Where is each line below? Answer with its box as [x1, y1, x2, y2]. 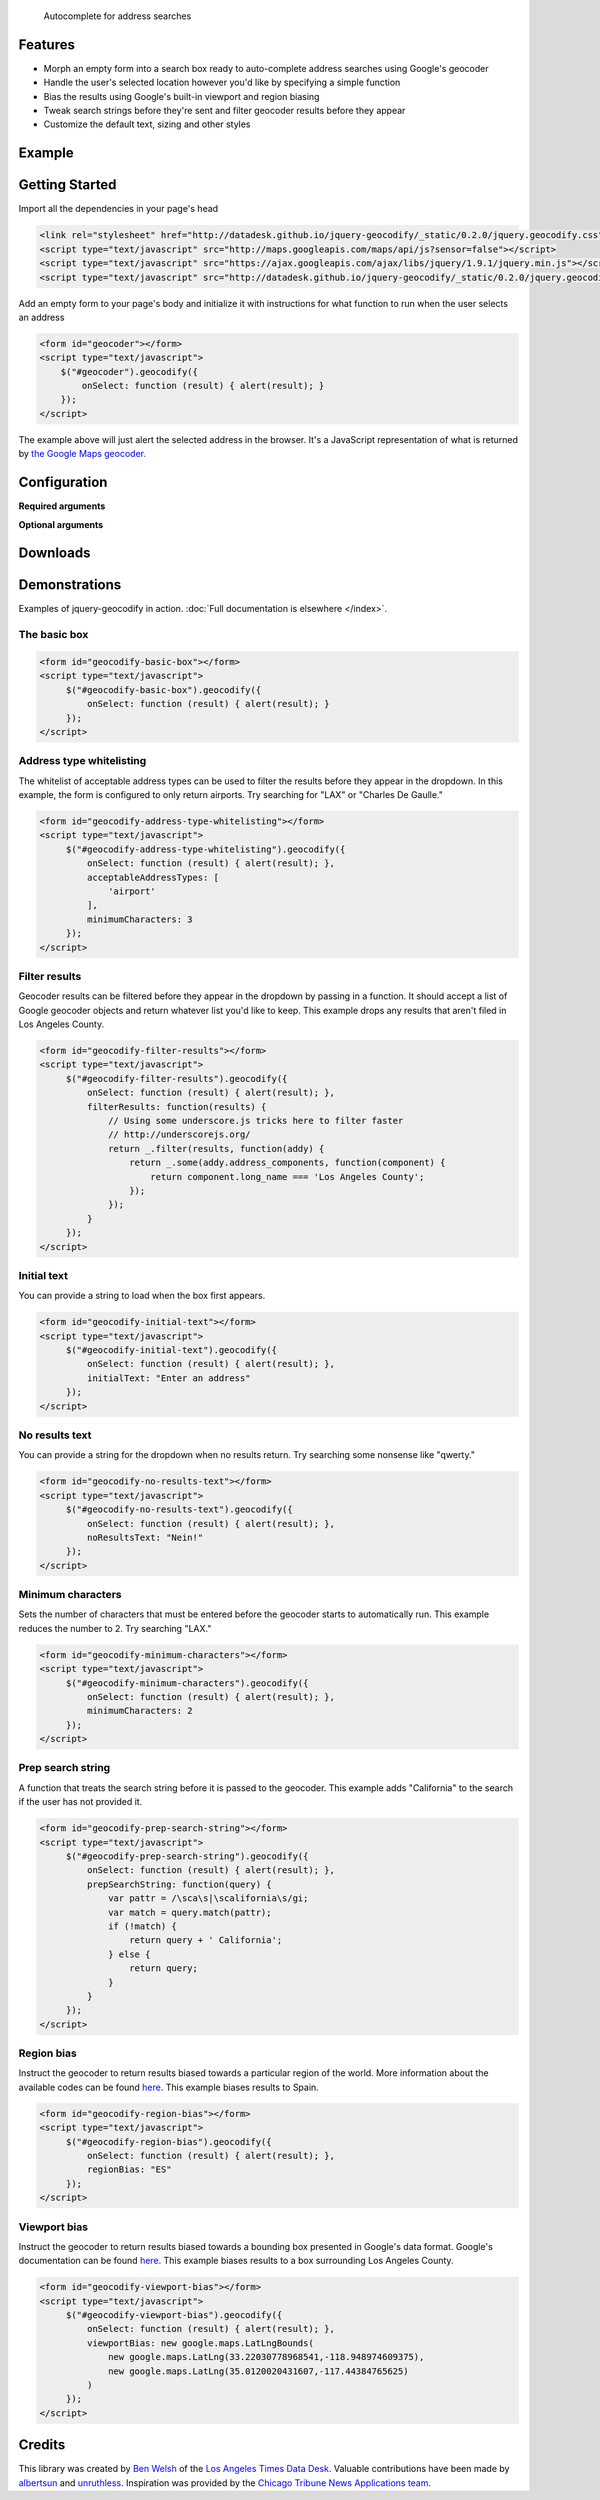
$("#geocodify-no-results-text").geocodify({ [65, 1504, 294, 1515]
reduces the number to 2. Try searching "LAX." [18, 1622, 212, 1634]
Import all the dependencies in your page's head [18, 203, 219, 215]
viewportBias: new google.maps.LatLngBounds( [86, 2337, 314, 2349]
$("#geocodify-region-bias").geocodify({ [65, 2136, 272, 2147]
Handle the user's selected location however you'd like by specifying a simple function [43, 76, 401, 89]
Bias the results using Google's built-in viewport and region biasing [43, 90, 320, 102]
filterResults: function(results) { [86, 1101, 267, 1112]
